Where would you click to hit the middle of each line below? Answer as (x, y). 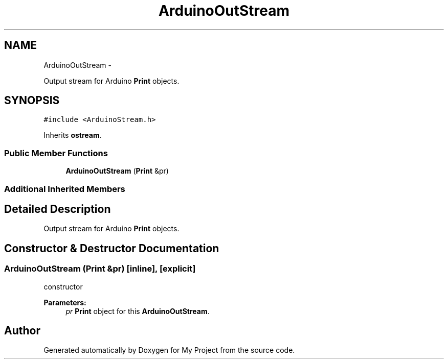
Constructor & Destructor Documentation (112, 248)
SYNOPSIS (32, 101)
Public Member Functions (56, 153)
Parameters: (65, 302)
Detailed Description (58, 209)
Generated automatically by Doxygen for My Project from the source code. (169, 350)
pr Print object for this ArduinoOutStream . (138, 311)
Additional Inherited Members (65, 189)
